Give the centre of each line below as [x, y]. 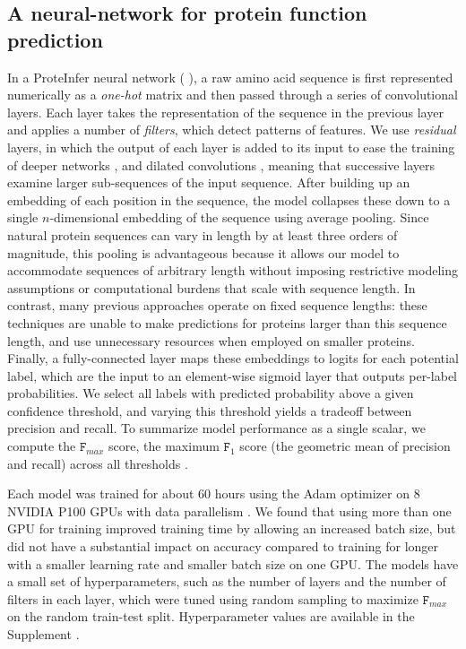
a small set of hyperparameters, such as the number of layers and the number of [227, 581]
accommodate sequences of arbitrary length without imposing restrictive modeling [233, 270]
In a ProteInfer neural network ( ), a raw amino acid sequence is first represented [230, 77]
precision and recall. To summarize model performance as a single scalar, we [216, 428]
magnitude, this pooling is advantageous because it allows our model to [203, 252]
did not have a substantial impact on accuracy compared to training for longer [223, 546]
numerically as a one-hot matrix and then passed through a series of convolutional [233, 95]
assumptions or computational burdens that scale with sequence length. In [211, 287]
